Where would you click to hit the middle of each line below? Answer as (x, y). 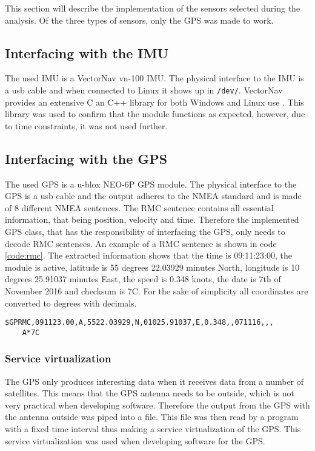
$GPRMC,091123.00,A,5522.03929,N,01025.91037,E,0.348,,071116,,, (139, 323)
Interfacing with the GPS (86, 158)
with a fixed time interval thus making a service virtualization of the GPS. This (153, 429)
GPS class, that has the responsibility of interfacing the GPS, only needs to (145, 231)
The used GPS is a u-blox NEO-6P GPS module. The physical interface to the (151, 184)
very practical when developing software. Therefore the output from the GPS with (157, 405)
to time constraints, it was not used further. (86, 125)
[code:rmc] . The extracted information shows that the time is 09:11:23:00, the (149, 255)
